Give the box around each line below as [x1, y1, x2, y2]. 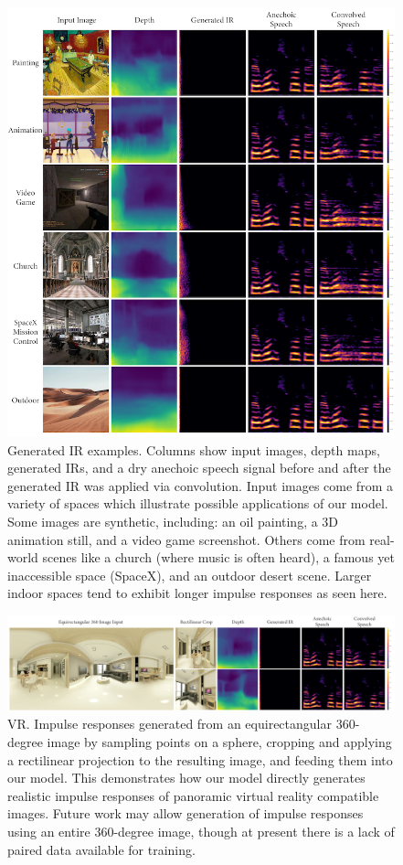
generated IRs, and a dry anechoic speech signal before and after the [7, 458, 391, 477]
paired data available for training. [7, 839, 196, 859]
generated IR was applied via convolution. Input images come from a [7, 475, 393, 495]
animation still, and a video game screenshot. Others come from [7, 529, 366, 549]
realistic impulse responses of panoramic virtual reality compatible [7, 785, 379, 805]
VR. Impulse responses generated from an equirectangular [7, 714, 332, 733]
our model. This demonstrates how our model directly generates [7, 768, 366, 787]
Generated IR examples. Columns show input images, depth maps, [7, 440, 380, 459]
